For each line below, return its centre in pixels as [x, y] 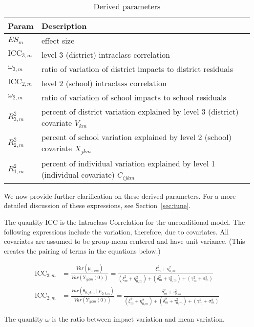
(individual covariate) [78, 174]
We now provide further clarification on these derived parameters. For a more [120, 196]
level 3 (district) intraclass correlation [106, 55]
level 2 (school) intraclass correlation [104, 83]
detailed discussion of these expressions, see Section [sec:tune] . [97, 205]
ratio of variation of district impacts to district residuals [137, 69]
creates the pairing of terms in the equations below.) [82, 250]
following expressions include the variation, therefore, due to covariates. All [116, 231]
